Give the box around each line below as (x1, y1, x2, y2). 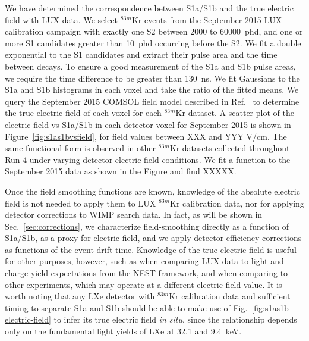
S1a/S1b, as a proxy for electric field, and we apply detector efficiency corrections (5, 231, 302, 244)
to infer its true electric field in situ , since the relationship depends (53, 313, 297, 326)
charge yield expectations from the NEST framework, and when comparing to (5, 267, 288, 279)
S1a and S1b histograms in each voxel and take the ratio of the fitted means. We (5, 83, 299, 96)
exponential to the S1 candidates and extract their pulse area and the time (5, 48, 278, 61)
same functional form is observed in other (5, 142, 156, 154)
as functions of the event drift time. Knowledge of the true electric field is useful (5, 243, 297, 255)
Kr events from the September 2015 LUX (131, 13, 282, 26)
